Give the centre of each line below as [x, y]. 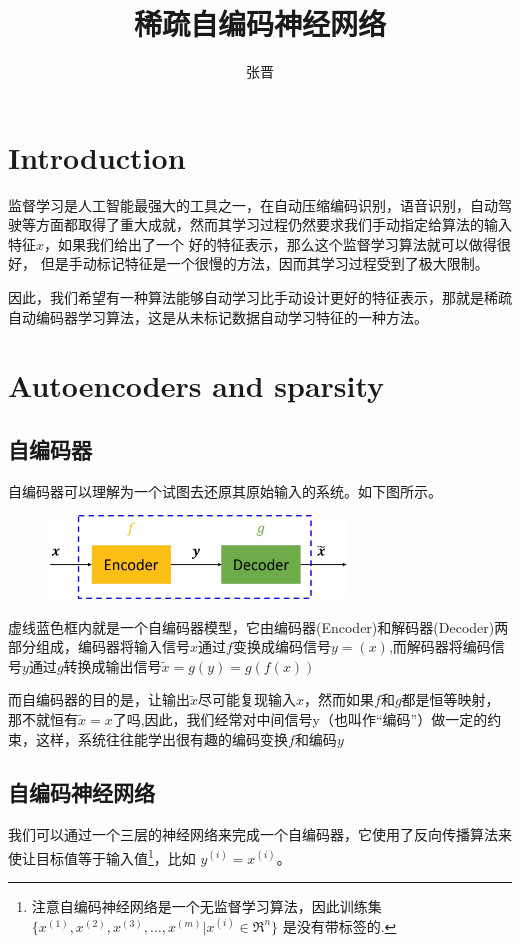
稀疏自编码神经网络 [259, 23]
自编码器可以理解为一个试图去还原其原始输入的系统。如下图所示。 [225, 490]
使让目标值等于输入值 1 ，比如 [102, 856]
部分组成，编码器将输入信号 [99, 646]
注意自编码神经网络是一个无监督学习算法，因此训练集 [206, 906]
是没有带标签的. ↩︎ [339, 925]
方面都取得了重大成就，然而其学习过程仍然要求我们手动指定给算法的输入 [273, 224]
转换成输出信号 [112, 665]
